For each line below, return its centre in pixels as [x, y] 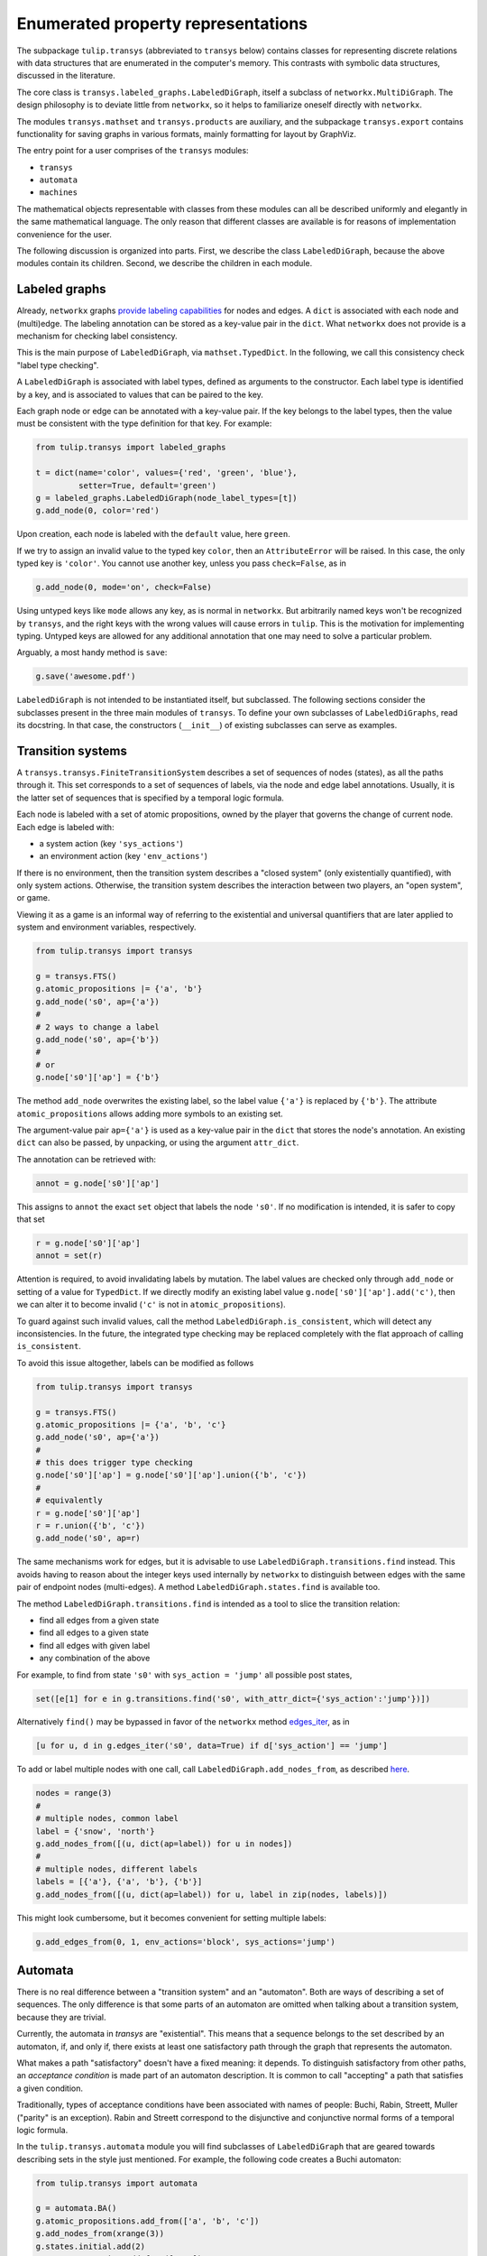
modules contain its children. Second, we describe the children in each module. [165, 264]
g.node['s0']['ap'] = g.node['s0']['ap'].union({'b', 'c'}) [171, 1475]
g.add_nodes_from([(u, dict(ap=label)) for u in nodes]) [164, 1844]
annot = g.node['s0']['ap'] [97, 1183]
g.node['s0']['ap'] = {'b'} [97, 1077]
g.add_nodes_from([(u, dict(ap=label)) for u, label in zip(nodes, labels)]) [211, 1894]
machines [59, 193]
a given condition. [50, 2088]
